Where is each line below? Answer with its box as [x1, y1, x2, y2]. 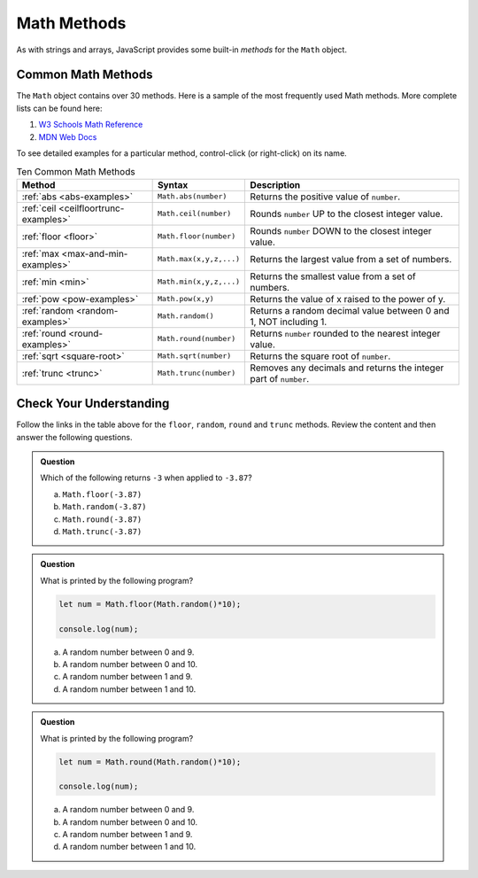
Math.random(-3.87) [62, 501, 147, 512]
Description [250, 178, 301, 190]
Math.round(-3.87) [62, 514, 143, 524]
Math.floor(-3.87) [62, 489, 143, 500]
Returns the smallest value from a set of [250, 270, 416, 283]
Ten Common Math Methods [16, 165, 136, 177]
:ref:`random [21, 304, 74, 316]
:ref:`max [21, 247, 59, 260]
